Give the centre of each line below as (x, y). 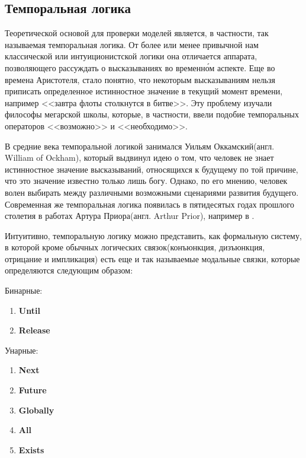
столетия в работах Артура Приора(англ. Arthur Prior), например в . (130, 216)
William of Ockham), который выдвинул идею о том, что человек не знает (139, 158)
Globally (36, 410)
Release (34, 330)
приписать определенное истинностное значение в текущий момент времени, (144, 91)
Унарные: (22, 350)
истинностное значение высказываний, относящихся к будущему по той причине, (152, 169)
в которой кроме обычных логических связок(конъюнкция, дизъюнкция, (135, 247)
